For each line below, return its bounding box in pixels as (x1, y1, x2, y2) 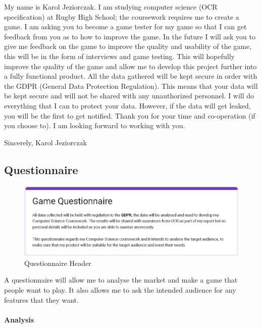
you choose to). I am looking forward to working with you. (4, 120, 185, 131)
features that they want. (4, 294, 79, 305)
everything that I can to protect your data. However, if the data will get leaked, (4, 100, 251, 111)
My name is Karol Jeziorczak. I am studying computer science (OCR (4, 2, 218, 12)
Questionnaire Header (24, 257, 91, 268)
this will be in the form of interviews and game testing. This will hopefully (4, 50, 235, 61)
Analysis (4, 314, 34, 324)
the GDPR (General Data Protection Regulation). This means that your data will (4, 80, 258, 91)
